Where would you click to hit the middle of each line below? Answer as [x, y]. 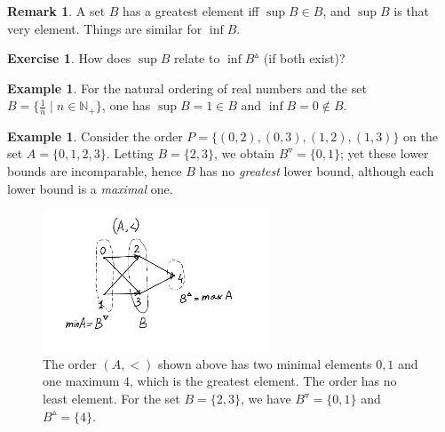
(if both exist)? [304, 58]
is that [412, 11]
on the [421, 136]
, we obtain [244, 153]
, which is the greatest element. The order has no [263, 381]
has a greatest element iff [191, 11]
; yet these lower [384, 153]
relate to [197, 58]
